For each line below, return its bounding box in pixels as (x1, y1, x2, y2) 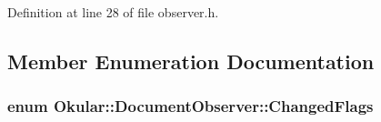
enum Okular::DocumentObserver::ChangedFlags (7, 95, 374, 117)
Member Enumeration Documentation (7, 46, 375, 75)
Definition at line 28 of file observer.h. (7, 3, 219, 21)
